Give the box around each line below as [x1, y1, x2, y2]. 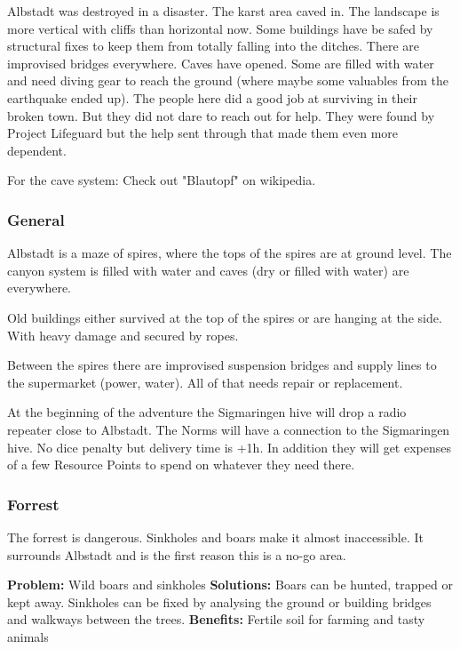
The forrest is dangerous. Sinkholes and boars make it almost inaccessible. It [7, 527, 424, 546]
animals [7, 627, 49, 645]
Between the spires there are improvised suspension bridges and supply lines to [7, 356, 437, 374]
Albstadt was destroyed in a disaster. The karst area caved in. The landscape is [7, 2, 440, 20]
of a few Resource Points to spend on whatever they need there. [7, 455, 355, 474]
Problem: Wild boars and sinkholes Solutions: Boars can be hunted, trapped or [7, 575, 453, 594]
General [7, 208, 65, 230]
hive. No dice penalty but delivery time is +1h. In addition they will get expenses [7, 437, 451, 456]
